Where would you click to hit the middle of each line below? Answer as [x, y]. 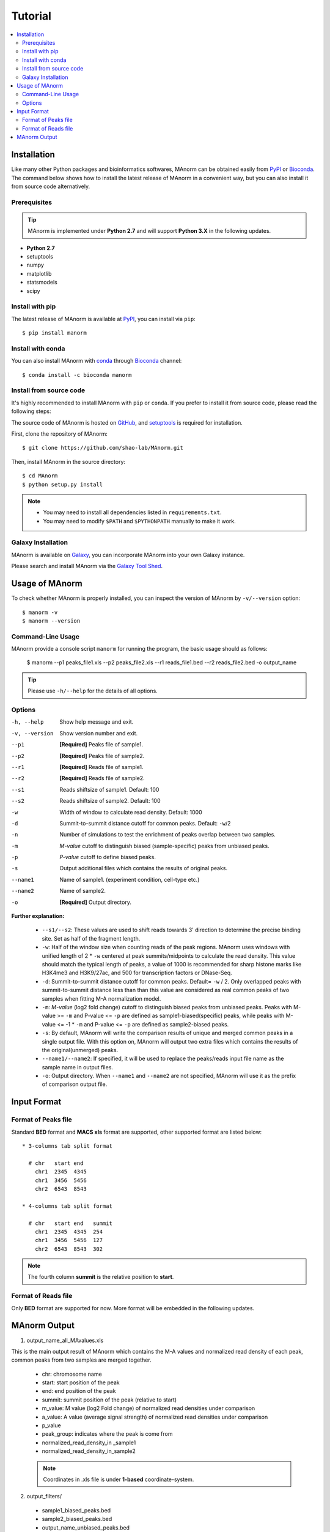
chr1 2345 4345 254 [69, 1231]
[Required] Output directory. [95, 902]
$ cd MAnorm [40, 476]
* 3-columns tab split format [68, 1146]
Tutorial [31, 16]
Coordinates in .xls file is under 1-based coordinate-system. [119, 1479]
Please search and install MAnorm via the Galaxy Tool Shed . [87, 566]
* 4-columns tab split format [68, 1206]
